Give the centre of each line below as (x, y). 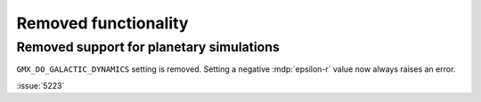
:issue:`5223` (41, 85)
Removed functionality (102, 23)
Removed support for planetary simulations (148, 47)
